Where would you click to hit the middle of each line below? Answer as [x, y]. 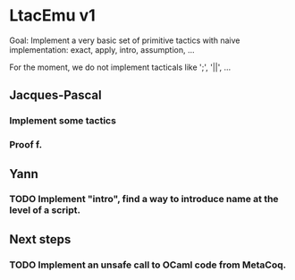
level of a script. [45, 210]
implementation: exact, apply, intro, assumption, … [102, 49]
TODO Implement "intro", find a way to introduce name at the [144, 199]
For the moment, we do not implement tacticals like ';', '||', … [120, 67]
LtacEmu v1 [52, 16]
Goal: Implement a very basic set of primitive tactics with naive [125, 40]
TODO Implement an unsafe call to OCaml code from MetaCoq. [148, 265]
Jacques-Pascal [55, 95]
